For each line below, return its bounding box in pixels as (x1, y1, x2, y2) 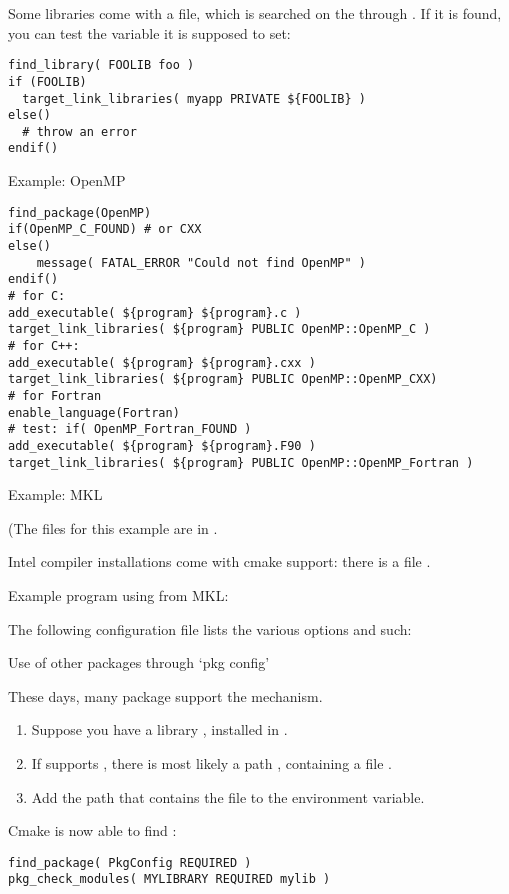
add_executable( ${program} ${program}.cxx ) (8, 355, 316, 370)
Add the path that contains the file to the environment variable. (31, 786, 425, 807)
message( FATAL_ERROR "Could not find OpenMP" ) (36, 255, 366, 270)
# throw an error (22, 124, 137, 139)
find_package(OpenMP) (8, 205, 152, 220)
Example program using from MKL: (8, 585, 229, 605)
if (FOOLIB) (8, 74, 87, 89)
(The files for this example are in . (8, 517, 218, 538)
